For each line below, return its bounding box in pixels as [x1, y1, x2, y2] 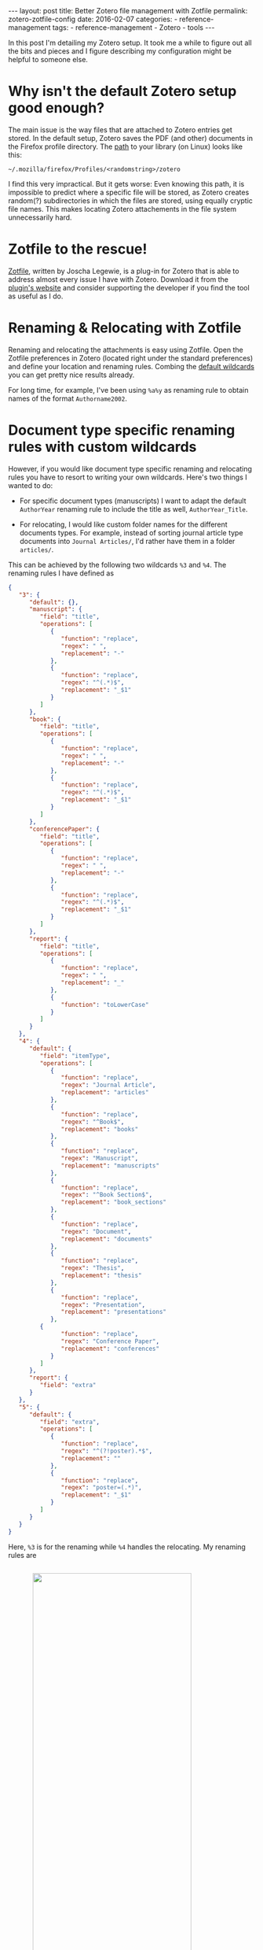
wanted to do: [8, 480, 53, 490]
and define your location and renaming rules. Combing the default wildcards [8, 361, 255, 371]
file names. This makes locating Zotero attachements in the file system [8, 204, 237, 213]
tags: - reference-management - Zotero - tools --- [52, 23, 215, 32]
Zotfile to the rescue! [8, 240, 148, 258]
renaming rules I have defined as [8, 568, 115, 578]
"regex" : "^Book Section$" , [60, 1191, 153, 1199]
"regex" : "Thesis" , [60, 1264, 125, 1272]
